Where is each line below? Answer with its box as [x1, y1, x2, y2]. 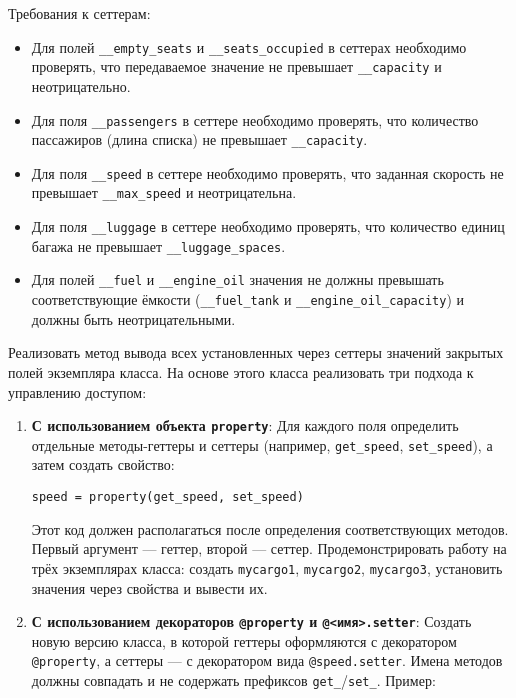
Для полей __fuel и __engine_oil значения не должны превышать [31, 269, 444, 290]
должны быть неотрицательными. [31, 308, 236, 329]
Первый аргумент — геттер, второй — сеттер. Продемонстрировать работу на [31, 538, 507, 559]
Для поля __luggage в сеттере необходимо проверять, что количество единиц [31, 216, 505, 237]
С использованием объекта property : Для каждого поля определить [31, 415, 459, 436]
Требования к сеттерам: [8, 3, 151, 23]
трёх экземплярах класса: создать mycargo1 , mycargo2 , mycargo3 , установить [31, 557, 503, 578]
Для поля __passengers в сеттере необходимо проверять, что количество [31, 109, 479, 130]
